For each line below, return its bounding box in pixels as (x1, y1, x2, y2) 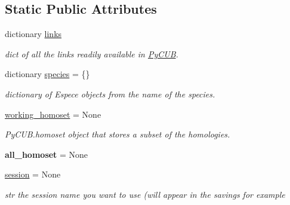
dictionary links (5, 27, 62, 40)
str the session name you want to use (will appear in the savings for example (5, 188, 285, 200)
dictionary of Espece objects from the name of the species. (5, 87, 215, 100)
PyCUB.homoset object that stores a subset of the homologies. (5, 128, 230, 140)
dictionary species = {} (5, 68, 90, 80)
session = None (5, 168, 61, 180)
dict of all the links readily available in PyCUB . (5, 47, 178, 60)
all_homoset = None (5, 148, 88, 160)
